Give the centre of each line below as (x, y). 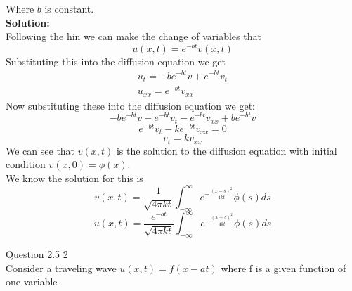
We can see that (40, 150)
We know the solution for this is (74, 177)
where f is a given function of (283, 267)
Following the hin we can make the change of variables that (133, 36)
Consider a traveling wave (61, 267)
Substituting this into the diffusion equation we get (116, 61)
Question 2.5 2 (37, 254)
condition (26, 164)
